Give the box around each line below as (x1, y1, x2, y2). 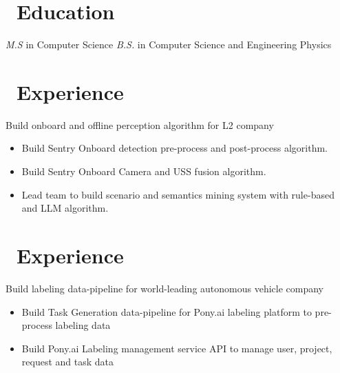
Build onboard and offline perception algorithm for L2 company (6, 117, 274, 132)
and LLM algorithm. (21, 201, 109, 215)
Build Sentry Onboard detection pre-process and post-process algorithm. (21, 141, 328, 155)
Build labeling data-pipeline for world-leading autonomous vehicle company (6, 281, 324, 295)
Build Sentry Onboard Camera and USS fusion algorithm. (21, 164, 266, 179)
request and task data (21, 354, 114, 369)
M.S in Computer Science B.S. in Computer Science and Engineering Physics (6, 37, 332, 52)
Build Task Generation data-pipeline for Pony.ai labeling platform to (21, 304, 312, 319)
